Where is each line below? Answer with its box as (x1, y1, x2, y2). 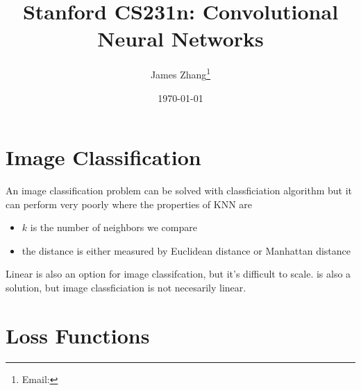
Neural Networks (97, 24, 264, 53)
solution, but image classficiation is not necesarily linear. (6, 280, 246, 295)
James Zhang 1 (150, 65, 211, 81)
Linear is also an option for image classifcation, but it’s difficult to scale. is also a (6, 266, 351, 281)
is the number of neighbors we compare (30, 220, 197, 235)
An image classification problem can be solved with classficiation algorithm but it (6, 183, 353, 198)
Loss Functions (6, 321, 150, 349)
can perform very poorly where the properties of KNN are (6, 196, 253, 211)
